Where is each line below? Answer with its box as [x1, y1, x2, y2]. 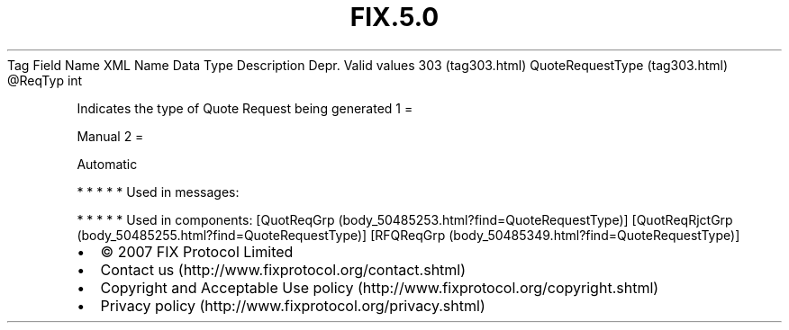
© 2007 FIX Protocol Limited [100, 242, 294, 261]
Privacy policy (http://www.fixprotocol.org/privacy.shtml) [100, 296, 485, 315]
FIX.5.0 [349, 2, 440, 32]
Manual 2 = [77, 128, 144, 144]
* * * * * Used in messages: [77, 183, 240, 200]
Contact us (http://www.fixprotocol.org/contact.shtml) [100, 260, 467, 279]
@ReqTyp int [7, 72, 83, 88]
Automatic [77, 156, 138, 172]
